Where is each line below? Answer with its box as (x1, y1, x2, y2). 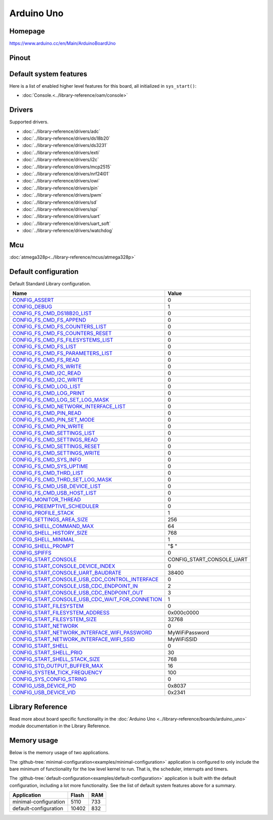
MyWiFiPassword (167, 629, 209, 636)
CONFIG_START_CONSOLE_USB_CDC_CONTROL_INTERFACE (12, 576, 159, 583)
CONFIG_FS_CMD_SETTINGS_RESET (12, 443, 101, 450)
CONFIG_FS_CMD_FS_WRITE (12, 363, 82, 370)
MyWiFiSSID (167, 636, 197, 643)
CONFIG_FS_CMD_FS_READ (12, 356, 79, 363)
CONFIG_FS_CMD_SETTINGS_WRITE (12, 450, 101, 457)
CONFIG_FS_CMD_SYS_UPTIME (12, 463, 88, 470)
